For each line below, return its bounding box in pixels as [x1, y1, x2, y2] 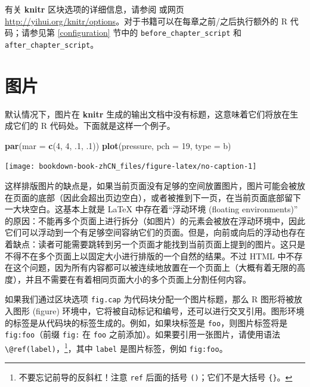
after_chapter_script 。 [5, 38, 99, 50]
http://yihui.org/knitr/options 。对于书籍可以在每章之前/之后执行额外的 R [5, 14, 288, 27]
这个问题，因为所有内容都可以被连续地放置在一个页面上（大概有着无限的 [13, 261, 297, 274]
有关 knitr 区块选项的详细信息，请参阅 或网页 [5, 3, 184, 15]
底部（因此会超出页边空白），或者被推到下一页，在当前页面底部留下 [38, 191, 301, 203]
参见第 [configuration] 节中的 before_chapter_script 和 [29, 26, 241, 39]
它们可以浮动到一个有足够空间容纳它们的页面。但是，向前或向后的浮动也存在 [5, 226, 305, 239]
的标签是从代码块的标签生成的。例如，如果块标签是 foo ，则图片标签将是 [5, 316, 288, 329]
